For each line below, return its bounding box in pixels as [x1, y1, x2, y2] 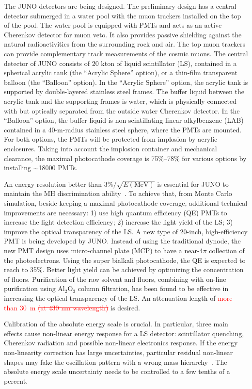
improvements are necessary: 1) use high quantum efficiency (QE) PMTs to [4, 207, 227, 217]
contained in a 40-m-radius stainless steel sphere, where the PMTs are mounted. [4, 124, 242, 134]
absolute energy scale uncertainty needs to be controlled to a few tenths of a [4, 366, 230, 376]
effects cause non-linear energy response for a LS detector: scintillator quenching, [4, 328, 244, 338]
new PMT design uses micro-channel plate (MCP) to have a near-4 [4, 245, 203, 256]
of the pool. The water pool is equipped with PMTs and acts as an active [4, 20, 222, 30]
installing [4, 162, 31, 173]
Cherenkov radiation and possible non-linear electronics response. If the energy [4, 338, 238, 348]
